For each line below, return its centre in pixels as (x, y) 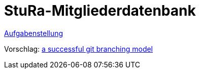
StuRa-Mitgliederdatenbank (100, 11)
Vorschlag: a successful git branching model (79, 49)
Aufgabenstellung (34, 33)
